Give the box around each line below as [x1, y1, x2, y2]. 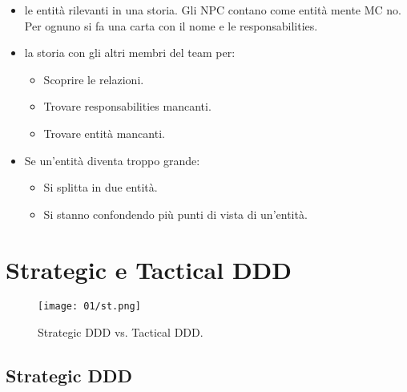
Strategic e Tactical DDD [6, 253, 292, 285]
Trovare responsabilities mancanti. [43, 98, 212, 115]
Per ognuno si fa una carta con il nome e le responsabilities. [24, 17, 318, 34]
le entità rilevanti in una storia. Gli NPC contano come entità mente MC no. [24, 2, 401, 18]
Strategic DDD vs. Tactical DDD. [38, 324, 203, 341]
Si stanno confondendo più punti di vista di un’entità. [43, 205, 308, 222]
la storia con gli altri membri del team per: [24, 44, 236, 61]
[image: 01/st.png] [38, 301, 141, 313]
